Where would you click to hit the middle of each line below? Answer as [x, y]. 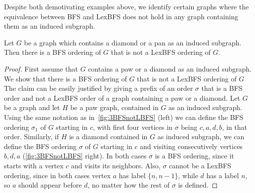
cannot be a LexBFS [200, 165]
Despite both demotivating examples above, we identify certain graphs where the [127, 6]
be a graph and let [32, 107]
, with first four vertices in [132, 127]
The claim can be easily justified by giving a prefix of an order [99, 88]
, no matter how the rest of [129, 185]
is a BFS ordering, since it [194, 156]
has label [132, 175]
